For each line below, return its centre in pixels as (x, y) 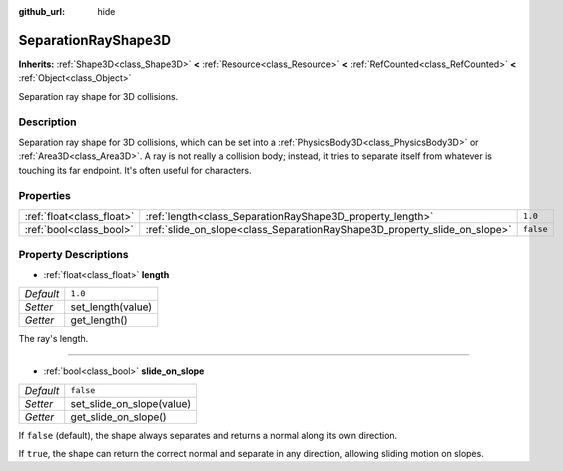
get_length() (99, 320)
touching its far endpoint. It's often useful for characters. (135, 170)
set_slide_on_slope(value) (131, 403)
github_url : (41, 11)
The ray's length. (53, 338)
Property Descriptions (73, 255)
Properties (45, 196)
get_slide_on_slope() (118, 417)
